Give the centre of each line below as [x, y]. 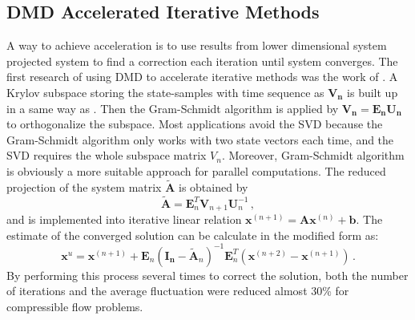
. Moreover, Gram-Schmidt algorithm [313, 155]
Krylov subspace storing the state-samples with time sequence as [165, 92]
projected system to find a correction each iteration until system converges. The [202, 61]
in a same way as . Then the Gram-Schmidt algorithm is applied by [173, 108]
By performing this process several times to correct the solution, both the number [207, 275]
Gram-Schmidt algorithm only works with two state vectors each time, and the [200, 139]
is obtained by [214, 186]
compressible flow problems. [75, 306]
